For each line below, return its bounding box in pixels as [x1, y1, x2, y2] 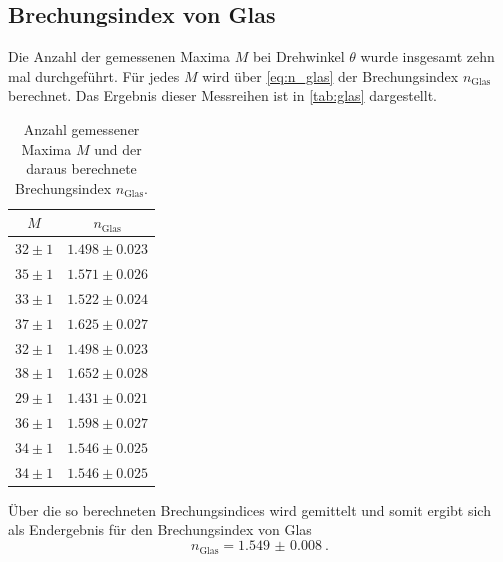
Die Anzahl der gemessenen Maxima [8, 46, 231, 67]
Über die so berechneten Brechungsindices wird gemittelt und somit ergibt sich [8, 499, 491, 520]
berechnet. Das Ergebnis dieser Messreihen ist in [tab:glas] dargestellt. [8, 85, 437, 106]
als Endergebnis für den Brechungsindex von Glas [8, 519, 312, 540]
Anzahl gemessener [23, 118, 140, 139]
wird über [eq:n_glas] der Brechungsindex [202, 65, 459, 86]
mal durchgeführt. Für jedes [8, 65, 180, 86]
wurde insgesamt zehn [360, 46, 495, 67]
